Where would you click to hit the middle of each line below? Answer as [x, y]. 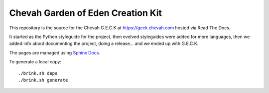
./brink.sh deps [38, 73]
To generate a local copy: [35, 62]
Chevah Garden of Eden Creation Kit [85, 13]
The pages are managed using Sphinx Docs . [55, 52]
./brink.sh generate [43, 80]
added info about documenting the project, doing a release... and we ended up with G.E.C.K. [104, 44]
